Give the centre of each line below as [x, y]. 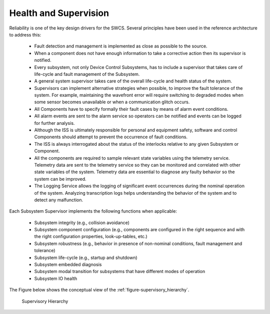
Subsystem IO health [56, 278]
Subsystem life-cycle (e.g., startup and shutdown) [86, 258]
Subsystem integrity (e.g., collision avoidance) [82, 223]
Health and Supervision [59, 13]
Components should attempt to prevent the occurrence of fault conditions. [111, 137]
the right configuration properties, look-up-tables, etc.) [91, 237]
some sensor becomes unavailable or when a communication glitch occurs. [112, 102]
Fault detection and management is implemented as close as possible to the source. [121, 46]
